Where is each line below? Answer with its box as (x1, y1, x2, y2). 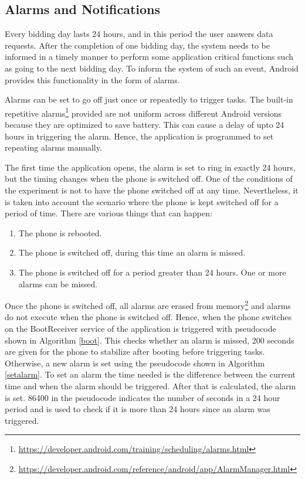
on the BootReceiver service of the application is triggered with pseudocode (5, 322, 276, 334)
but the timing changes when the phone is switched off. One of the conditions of (5, 172, 293, 185)
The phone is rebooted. (18, 226, 102, 239)
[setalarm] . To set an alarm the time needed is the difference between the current (5, 368, 296, 381)
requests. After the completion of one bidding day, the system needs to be (5, 39, 270, 51)
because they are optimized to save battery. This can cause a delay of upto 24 (5, 118, 284, 131)
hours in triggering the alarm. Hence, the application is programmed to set (5, 130, 274, 142)
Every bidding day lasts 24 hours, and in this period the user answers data (5, 28, 273, 40)
